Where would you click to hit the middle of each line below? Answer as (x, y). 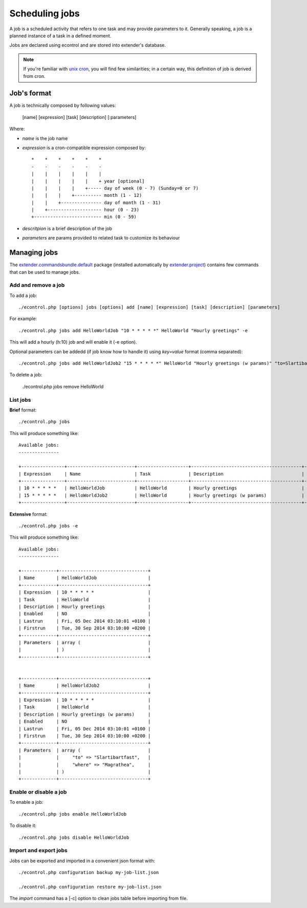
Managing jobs (34, 253)
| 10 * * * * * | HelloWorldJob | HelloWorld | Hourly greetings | (161, 488)
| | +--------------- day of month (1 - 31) (96, 202)
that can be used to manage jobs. (45, 272)
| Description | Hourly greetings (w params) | (85, 714)
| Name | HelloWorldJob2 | (85, 686)
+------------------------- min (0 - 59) (84, 217)
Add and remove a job (37, 285)
